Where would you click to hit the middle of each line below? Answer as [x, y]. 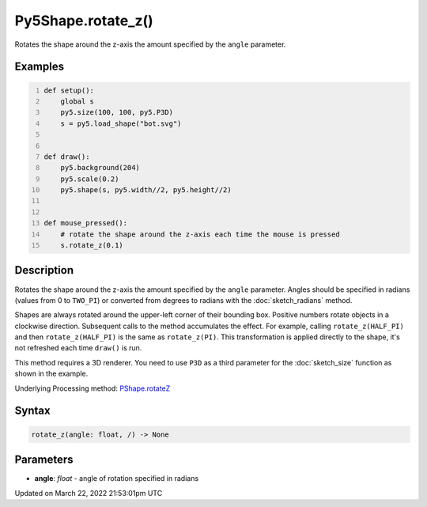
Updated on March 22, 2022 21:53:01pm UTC [89, 493]
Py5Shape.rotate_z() [84, 21]
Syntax [32, 411]
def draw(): [67, 157]
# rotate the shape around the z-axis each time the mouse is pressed [200, 234]
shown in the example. [51, 374]
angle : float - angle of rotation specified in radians [117, 479]
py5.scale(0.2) [90, 179]
